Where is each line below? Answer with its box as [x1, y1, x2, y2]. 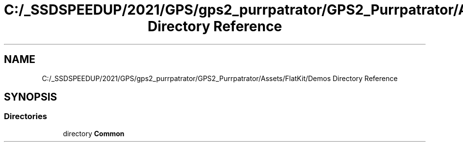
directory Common [63, 129, 125, 138]
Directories [4, 111, 47, 122]
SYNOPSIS [4, 91, 57, 104]
